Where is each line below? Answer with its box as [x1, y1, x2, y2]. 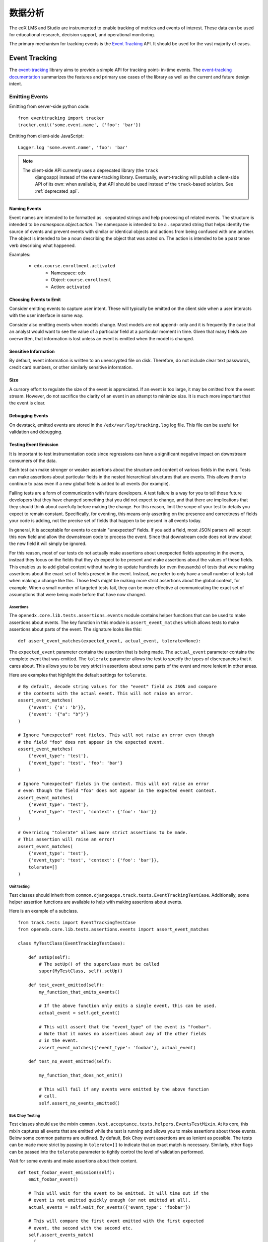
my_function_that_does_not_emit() [39, 1073, 123, 1078]
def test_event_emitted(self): [28, 982, 105, 988]
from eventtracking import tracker [18, 115, 105, 121]
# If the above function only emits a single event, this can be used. [39, 1003, 217, 1009]
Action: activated [51, 284, 90, 290]
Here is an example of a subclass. [9, 908, 78, 914]
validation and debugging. [9, 429, 63, 435]
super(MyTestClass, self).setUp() [39, 968, 123, 974]
